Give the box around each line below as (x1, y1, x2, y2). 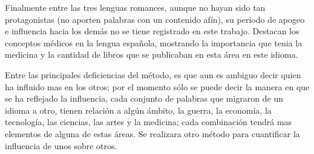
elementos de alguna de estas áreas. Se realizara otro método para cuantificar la (5, 127, 300, 140)
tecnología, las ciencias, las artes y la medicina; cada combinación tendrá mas (5, 115, 292, 128)
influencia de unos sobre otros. (5, 139, 117, 152)
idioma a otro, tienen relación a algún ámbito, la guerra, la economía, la (5, 103, 272, 116)
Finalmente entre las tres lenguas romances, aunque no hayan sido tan (5, 1, 266, 13)
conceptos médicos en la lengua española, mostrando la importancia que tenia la (5, 36, 303, 49)
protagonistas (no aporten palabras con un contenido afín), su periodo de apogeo (5, 13, 305, 25)
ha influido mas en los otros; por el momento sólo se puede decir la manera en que (5, 80, 310, 93)
